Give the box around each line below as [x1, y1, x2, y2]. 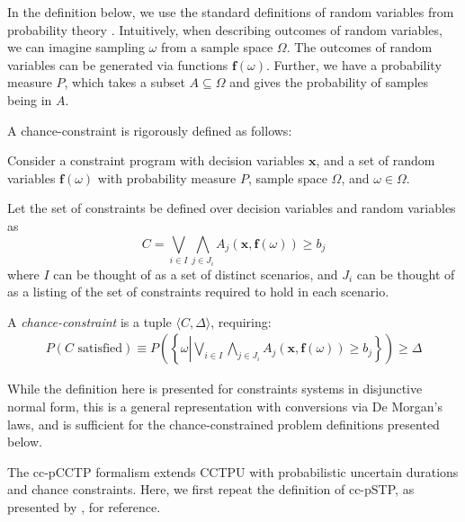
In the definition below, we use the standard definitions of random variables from [7, 3, 454, 21]
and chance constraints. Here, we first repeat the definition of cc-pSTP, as [7, 480, 415, 499]
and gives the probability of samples [229, 73, 429, 92]
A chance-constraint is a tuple [7, 312, 172, 331]
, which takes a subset [64, 73, 185, 92]
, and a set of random [316, 151, 435, 170]
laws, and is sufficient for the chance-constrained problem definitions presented [7, 414, 440, 433]
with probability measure [97, 168, 237, 187]
